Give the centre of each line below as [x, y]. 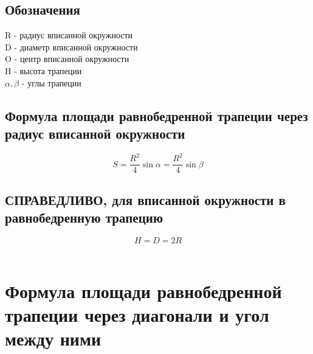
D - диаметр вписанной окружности [71, 47]
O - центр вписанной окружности [67, 59]
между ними [53, 338]
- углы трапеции [51, 82]
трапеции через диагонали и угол [137, 314]
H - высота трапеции [43, 70]
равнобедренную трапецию [84, 217]
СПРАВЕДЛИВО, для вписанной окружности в [145, 199]
